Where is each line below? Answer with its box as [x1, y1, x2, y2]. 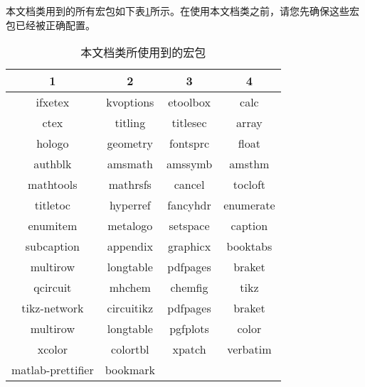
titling [115, 114, 146, 131]
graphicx [168, 238, 211, 255]
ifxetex [36, 94, 70, 111]
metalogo [107, 217, 153, 234]
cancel [174, 176, 205, 193]
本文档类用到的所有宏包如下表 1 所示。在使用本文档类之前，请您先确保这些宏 [6, 4, 359, 18]
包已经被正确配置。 [6, 17, 95, 32]
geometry [107, 135, 154, 152]
